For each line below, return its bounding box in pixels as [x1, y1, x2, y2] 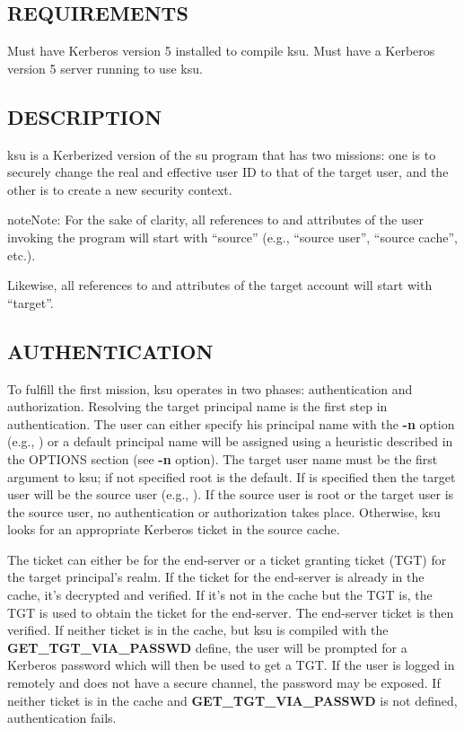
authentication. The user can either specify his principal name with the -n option [7, 414, 455, 433]
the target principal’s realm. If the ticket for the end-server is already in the [7, 567, 425, 586]
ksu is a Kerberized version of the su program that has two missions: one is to [7, 145, 436, 163]
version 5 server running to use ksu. [7, 58, 203, 77]
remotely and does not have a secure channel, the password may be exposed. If [7, 673, 441, 692]
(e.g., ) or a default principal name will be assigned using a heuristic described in [7, 432, 453, 451]
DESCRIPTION [7, 102, 162, 130]
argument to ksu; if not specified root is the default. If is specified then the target [7, 467, 456, 486]
